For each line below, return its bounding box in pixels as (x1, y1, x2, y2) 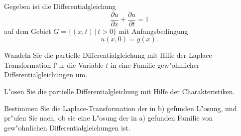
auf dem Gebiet (4, 25, 51, 36)
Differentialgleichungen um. (4, 69, 88, 80)
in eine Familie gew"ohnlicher (110, 59, 200, 70)
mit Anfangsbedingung (119, 25, 188, 36)
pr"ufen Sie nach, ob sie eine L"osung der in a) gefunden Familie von (4, 113, 213, 123)
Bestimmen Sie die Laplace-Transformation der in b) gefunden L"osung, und (4, 103, 237, 113)
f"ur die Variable (53, 59, 104, 70)
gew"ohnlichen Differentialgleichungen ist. (4, 122, 130, 133)
